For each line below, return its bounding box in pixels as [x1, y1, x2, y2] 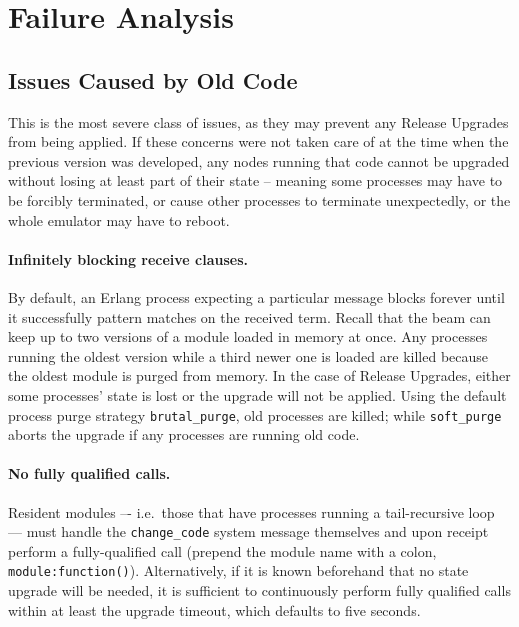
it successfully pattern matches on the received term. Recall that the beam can [8, 306, 491, 327]
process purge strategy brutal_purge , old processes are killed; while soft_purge [8, 404, 502, 425]
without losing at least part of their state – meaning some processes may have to [8, 170, 503, 191]
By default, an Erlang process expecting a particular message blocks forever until [8, 286, 505, 307]
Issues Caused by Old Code [8, 64, 298, 95]
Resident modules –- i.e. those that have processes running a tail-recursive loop [8, 501, 495, 522]
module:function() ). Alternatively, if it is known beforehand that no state [8, 560, 469, 581]
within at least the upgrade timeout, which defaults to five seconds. [8, 599, 421, 620]
